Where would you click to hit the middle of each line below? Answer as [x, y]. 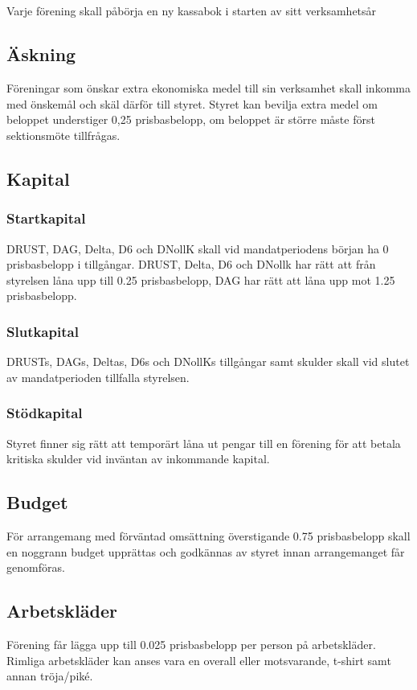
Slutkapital [43, 331]
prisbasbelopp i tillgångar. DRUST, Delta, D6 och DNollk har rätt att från [191, 264]
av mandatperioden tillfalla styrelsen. [98, 377]
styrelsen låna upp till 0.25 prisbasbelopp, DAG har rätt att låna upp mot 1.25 [201, 279]
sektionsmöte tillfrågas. [63, 135]
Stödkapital [45, 413]
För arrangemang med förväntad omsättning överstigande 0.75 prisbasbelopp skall [208, 535]
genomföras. [36, 567]
